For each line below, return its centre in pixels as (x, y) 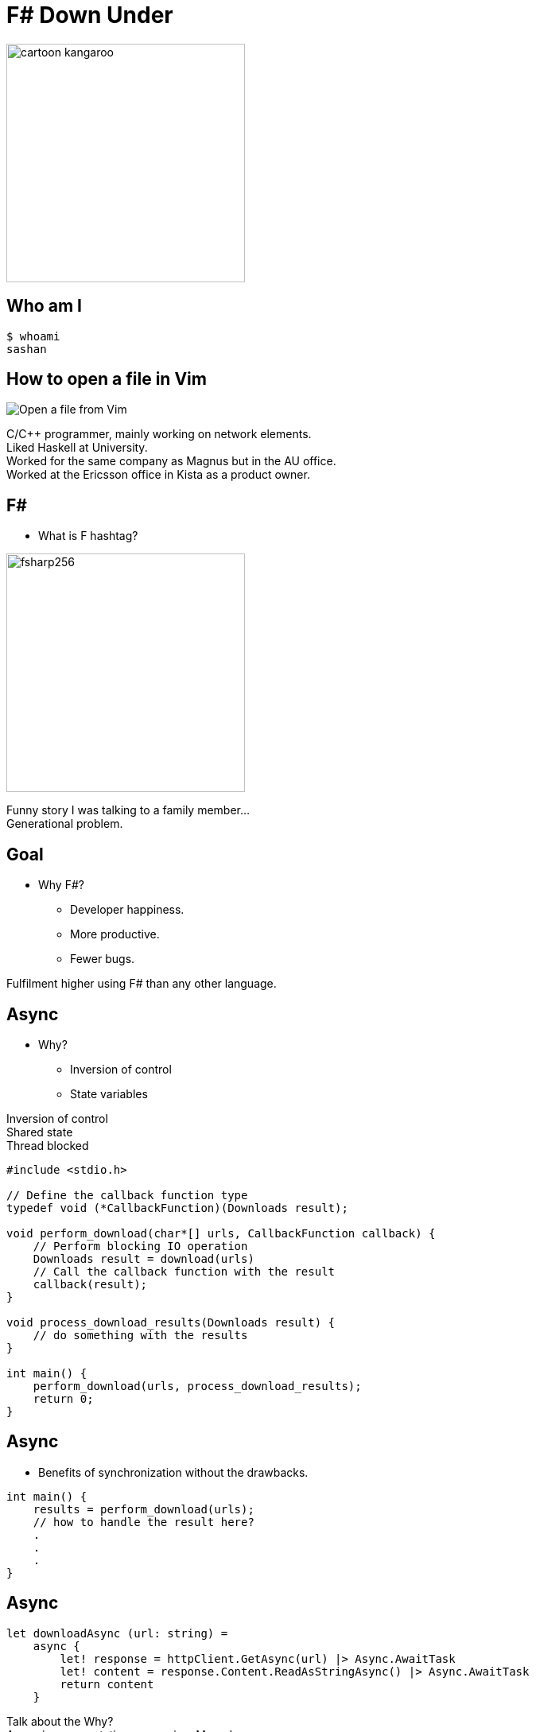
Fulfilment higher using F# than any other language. (142, 984)
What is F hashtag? (88, 536)
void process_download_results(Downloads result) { (171, 1322)
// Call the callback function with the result (184, 1271)
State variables (109, 1093)
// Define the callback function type (127, 1195)
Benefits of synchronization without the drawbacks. (173, 1472)
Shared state (40, 1132)
